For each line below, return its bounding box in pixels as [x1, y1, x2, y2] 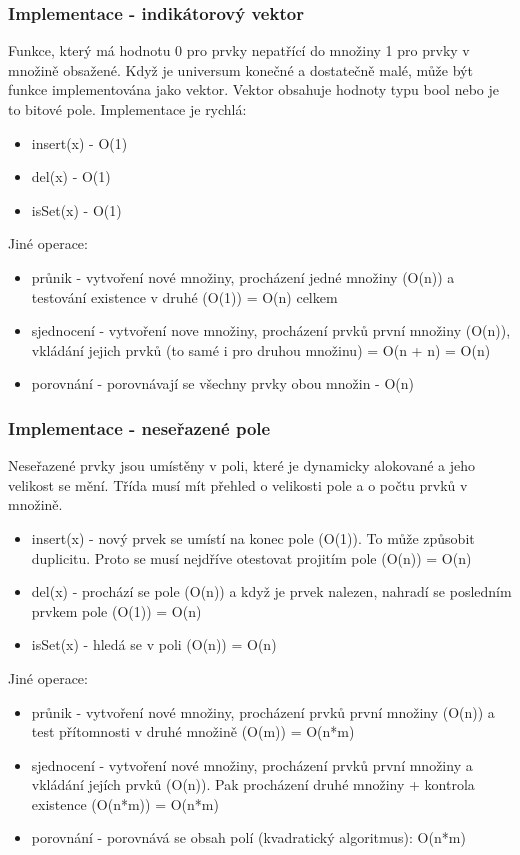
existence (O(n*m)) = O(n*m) [31, 793, 219, 814]
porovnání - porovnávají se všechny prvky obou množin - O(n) [31, 373, 414, 394]
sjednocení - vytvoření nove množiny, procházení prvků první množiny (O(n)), [31, 320, 511, 341]
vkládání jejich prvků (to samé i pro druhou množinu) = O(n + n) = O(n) [31, 339, 491, 360]
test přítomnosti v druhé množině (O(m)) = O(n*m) [31, 721, 355, 742]
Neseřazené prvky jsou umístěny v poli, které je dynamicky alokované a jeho [8, 455, 475, 476]
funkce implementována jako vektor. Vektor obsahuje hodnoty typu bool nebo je [8, 79, 499, 100]
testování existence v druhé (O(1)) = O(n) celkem [31, 286, 338, 307]
